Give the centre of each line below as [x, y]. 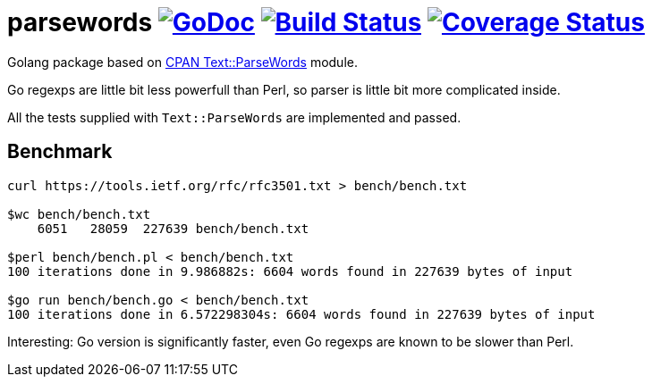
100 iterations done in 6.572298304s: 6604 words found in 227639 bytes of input [301, 314]
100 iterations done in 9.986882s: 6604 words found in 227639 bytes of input [290, 271]
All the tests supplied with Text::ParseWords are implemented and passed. [234, 117]
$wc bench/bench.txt [79, 214]
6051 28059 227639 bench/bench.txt [173, 228]
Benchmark [60, 152]
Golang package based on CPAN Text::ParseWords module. [182, 62]
